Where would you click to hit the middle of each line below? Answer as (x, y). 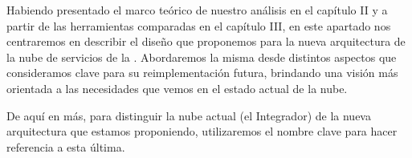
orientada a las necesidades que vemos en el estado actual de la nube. (177, 88)
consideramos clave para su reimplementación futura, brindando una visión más (202, 73)
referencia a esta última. (66, 146)
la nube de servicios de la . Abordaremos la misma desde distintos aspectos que (202, 57)
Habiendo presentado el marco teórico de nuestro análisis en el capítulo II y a (197, 10)
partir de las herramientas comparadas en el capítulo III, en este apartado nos (199, 25)
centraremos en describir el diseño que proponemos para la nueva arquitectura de (206, 41)
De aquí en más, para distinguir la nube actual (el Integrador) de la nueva (189, 115)
